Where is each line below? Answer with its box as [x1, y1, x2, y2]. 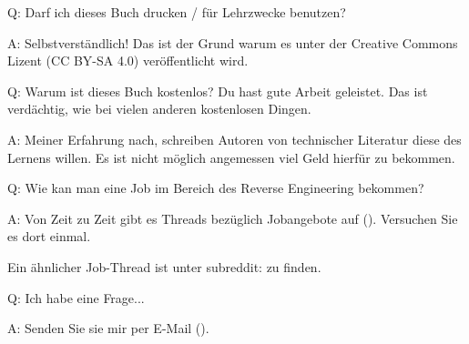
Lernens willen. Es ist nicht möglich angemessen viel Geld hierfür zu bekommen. [7, 147, 455, 167]
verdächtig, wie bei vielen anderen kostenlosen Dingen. [7, 99, 311, 118]
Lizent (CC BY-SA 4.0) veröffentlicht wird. [7, 51, 249, 70]
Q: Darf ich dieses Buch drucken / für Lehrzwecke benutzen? [7, 3, 346, 21]
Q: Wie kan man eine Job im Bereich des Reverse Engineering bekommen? [7, 178, 424, 197]
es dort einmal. [7, 227, 91, 246]
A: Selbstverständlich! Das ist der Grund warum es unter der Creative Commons [7, 33, 458, 52]
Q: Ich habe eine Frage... [7, 288, 145, 307]
